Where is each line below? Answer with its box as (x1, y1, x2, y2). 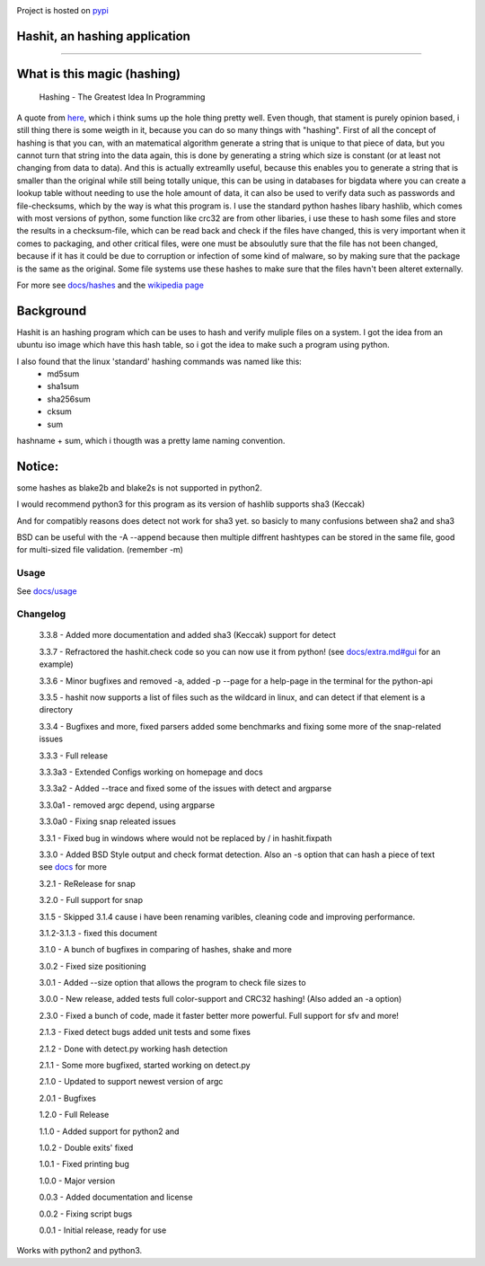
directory (39, 704, 74, 715)
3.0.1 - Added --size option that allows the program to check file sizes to (39, 978, 306, 988)
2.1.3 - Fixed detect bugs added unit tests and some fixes (39, 1027, 251, 1038)
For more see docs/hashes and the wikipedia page (16, 279, 204, 290)
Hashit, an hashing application (16, 28, 190, 44)
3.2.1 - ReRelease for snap (39, 878, 137, 889)
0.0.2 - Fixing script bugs (39, 1208, 133, 1219)
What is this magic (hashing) (16, 66, 181, 81)
